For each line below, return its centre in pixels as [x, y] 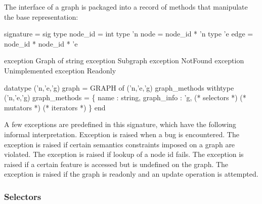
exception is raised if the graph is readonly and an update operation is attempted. [131, 174]
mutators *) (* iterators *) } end [55, 107]
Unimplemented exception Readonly [60, 70]
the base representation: [41, 16]
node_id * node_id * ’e [41, 43]
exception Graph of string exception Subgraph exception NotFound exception [124, 60]
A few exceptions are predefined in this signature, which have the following [120, 124]
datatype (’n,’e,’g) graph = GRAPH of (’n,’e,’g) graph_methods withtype [119, 87]
